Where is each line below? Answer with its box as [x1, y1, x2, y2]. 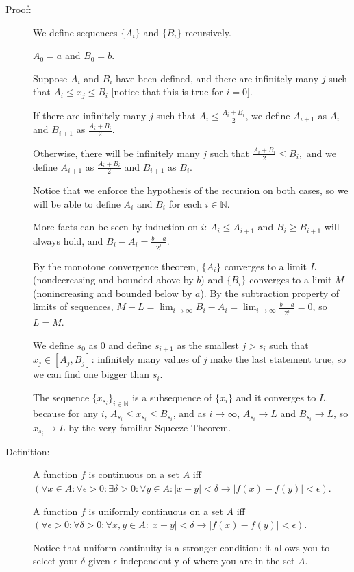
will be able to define [33, 196, 121, 211]
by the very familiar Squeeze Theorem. [68, 420, 231, 434]
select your [33, 553, 78, 568]
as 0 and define [88, 337, 152, 352]
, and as [173, 405, 206, 420]
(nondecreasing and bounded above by [33, 272, 194, 287]
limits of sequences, [33, 299, 114, 313]
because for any [33, 405, 99, 420]
